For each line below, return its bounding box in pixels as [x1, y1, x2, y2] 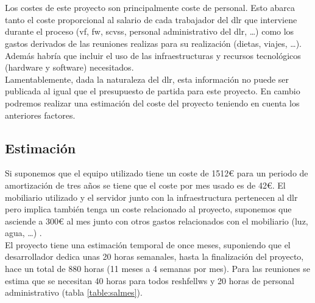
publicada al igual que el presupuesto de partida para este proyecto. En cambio [5, 85, 300, 97]
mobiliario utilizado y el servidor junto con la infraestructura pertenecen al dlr [5, 190, 298, 203]
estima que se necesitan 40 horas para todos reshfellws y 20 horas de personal [5, 274, 294, 287]
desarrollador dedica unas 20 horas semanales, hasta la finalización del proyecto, [5, 250, 304, 263]
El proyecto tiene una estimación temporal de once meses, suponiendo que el [5, 238, 291, 251]
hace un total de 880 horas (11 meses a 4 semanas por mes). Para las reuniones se [5, 262, 311, 275]
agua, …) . [5, 226, 42, 239]
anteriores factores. [5, 108, 76, 121]
